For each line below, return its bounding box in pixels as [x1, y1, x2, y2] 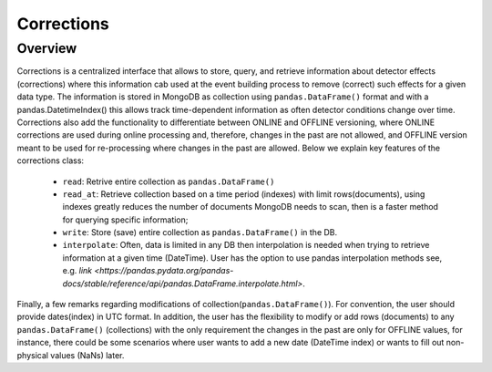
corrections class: [16, 155, 85, 166]
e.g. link [62, 265, 93, 276]
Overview [16, 40, 77, 57]
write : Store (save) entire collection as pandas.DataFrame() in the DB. [62, 227, 338, 238]
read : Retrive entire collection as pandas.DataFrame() [62, 176, 275, 187]
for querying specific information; [62, 214, 189, 225]
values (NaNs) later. [50, 349, 125, 360]
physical [16, 349, 49, 360]
